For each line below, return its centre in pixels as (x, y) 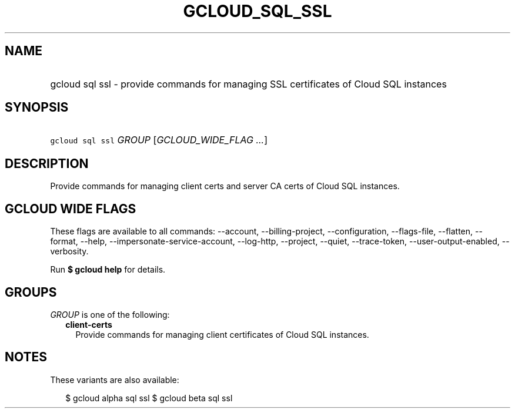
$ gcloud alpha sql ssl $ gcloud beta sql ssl (149, 398)
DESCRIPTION (47, 163)
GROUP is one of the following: (110, 314)
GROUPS (31, 292)
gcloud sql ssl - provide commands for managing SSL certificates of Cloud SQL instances (248, 84)
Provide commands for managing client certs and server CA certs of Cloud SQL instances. (225, 186)
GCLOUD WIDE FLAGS (71, 209)
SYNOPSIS (37, 108)
